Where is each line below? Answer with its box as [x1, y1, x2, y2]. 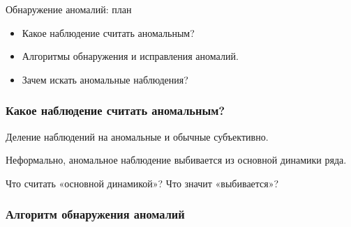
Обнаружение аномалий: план [6, 2, 132, 16]
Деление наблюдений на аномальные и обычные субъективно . [6, 129, 269, 143]
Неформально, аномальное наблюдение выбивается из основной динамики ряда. [6, 152, 347, 167]
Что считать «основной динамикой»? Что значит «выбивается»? [6, 175, 279, 190]
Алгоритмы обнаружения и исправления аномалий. [22, 49, 239, 63]
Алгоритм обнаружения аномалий [6, 205, 185, 223]
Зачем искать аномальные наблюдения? [22, 72, 188, 86]
